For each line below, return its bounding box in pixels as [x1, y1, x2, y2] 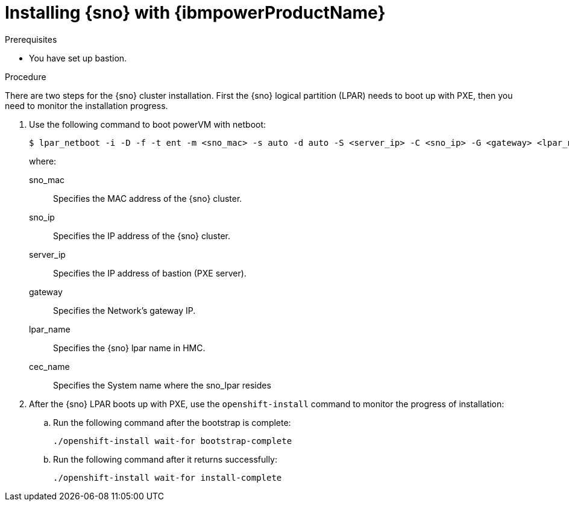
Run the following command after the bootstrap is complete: [53, 417, 291, 428]
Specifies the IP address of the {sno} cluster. [53, 230, 231, 241]
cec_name [29, 361, 70, 372]
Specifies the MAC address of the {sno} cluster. [53, 193, 242, 204]
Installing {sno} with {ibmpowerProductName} [5, 2, 386, 23]
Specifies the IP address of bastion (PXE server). [53, 267, 247, 278]
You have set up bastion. [29, 52, 127, 63]
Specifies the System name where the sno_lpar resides [53, 379, 271, 390]
